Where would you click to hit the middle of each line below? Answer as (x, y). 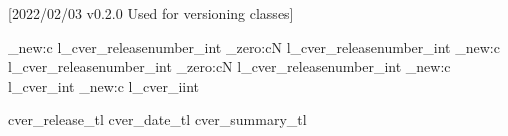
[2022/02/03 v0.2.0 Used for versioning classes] (151, 13)
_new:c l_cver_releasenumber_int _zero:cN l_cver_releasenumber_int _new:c (254, 46)
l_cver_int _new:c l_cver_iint (104, 85)
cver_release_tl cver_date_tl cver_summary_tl (157, 119)
